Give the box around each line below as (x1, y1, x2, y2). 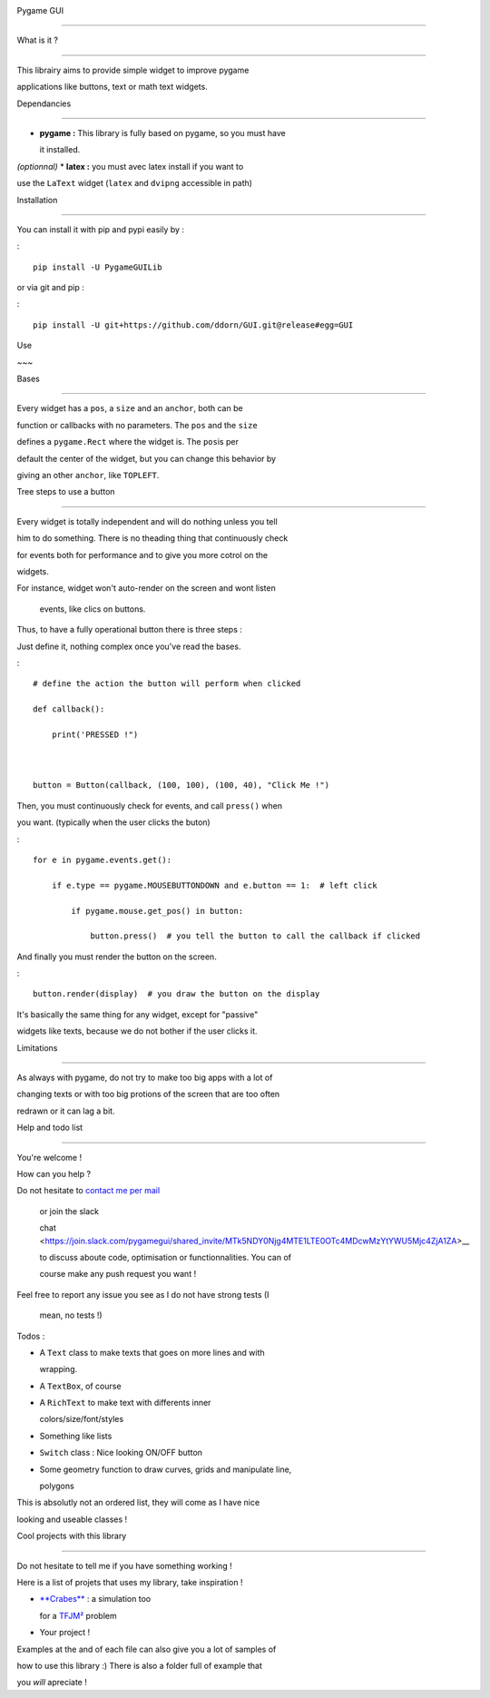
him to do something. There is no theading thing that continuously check (16, 533, 289, 544)
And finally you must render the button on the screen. (16, 951, 217, 962)
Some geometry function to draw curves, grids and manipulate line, (39, 1464, 292, 1475)
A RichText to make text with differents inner (39, 1398, 211, 1408)
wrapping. (39, 1364, 78, 1375)
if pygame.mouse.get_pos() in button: (71, 906, 244, 916)
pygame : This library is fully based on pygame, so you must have (39, 127, 286, 138)
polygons (39, 1480, 74, 1492)
